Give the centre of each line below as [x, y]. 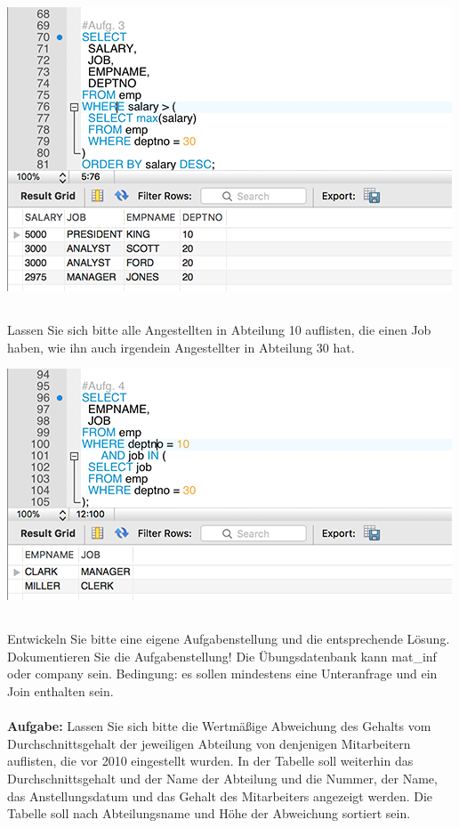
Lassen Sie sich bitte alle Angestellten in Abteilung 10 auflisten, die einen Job [219, 329]
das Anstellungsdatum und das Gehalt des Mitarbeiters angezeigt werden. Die [220, 796]
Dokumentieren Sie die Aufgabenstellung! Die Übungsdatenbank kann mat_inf [222, 656]
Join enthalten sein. [60, 690]
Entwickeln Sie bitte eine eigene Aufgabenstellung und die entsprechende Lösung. [229, 639]
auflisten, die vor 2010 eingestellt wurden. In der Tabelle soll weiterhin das [210, 761]
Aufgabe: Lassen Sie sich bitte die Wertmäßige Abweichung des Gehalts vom [219, 726]
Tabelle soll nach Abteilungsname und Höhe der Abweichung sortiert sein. [209, 813]
